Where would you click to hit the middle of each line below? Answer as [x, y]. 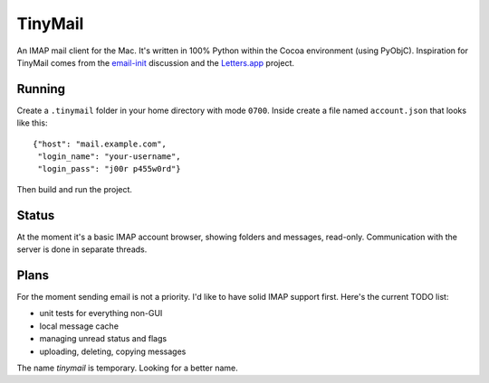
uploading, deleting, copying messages [113, 351]
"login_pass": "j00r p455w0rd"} [109, 169]
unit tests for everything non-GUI [101, 313]
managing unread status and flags [103, 339]
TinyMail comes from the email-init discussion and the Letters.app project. [155, 62]
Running [41, 89]
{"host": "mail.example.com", [100, 144]
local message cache [79, 326]
